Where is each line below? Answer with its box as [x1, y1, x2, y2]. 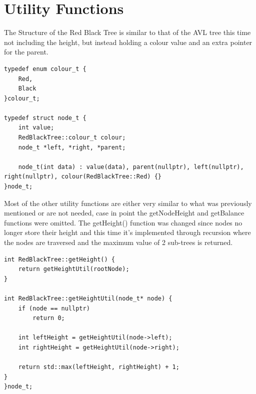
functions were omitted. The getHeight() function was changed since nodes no [4, 217, 242, 227]
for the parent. [4, 46, 48, 57]
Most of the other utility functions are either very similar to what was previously [4, 197, 252, 208]
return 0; [32, 314, 65, 322]
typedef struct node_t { [4, 114, 86, 121]
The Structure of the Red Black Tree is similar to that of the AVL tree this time [4, 27, 251, 37]
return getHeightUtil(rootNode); [18, 265, 129, 273]
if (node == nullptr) [18, 304, 90, 312]
